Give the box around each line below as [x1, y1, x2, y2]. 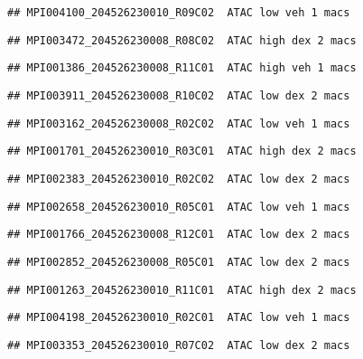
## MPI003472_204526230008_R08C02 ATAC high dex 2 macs [7, 33, 357, 47]
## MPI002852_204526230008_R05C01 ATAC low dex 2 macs [7, 255, 350, 269]
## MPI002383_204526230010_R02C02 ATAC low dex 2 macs [7, 172, 350, 185]
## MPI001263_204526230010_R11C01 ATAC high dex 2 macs [7, 283, 357, 297]
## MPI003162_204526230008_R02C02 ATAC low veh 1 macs [7, 117, 350, 130]
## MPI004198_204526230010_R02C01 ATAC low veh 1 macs [7, 311, 350, 325]
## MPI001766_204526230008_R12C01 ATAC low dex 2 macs [7, 228, 350, 241]
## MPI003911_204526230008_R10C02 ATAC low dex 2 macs [7, 89, 350, 102]
